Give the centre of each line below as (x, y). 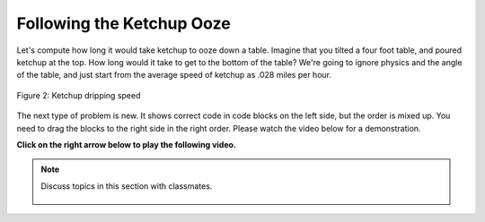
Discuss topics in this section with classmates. (127, 186)
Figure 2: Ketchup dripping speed (79, 95)
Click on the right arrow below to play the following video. (127, 144)
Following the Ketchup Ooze (123, 23)
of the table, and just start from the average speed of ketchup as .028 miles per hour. (174, 75)
